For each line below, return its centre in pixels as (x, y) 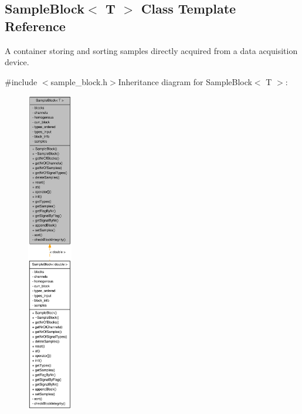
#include (21, 81)
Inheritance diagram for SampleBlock (185, 81)
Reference (35, 26)
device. (17, 62)
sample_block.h (79, 81)
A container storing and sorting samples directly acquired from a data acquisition (151, 50)
